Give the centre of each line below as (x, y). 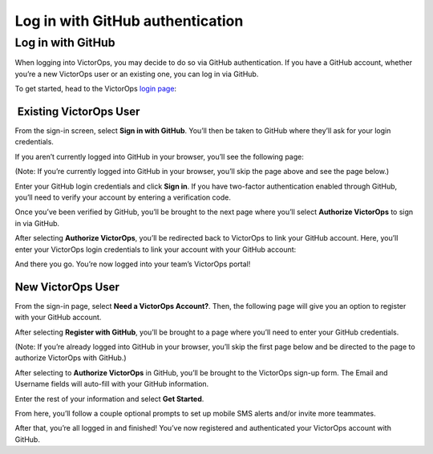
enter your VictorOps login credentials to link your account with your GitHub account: (156, 249)
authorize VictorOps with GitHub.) (71, 358)
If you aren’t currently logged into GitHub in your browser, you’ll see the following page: (159, 156)
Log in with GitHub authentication (129, 21)
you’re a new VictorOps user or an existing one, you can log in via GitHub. (137, 74)
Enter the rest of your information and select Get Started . (109, 399)
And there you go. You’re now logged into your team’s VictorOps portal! (133, 264)
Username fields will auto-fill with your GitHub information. (112, 384)
